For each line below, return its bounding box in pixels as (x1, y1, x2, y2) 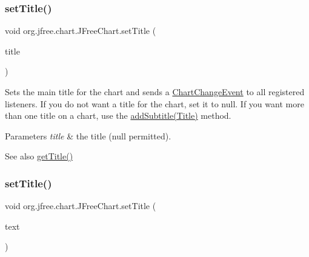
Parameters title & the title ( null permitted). (5, 129, 171, 142)
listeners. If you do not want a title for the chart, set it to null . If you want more (5, 97, 304, 110)
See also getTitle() (5, 150, 73, 162)
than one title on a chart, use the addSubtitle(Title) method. (5, 109, 231, 122)
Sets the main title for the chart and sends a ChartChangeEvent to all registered (5, 85, 305, 98)
